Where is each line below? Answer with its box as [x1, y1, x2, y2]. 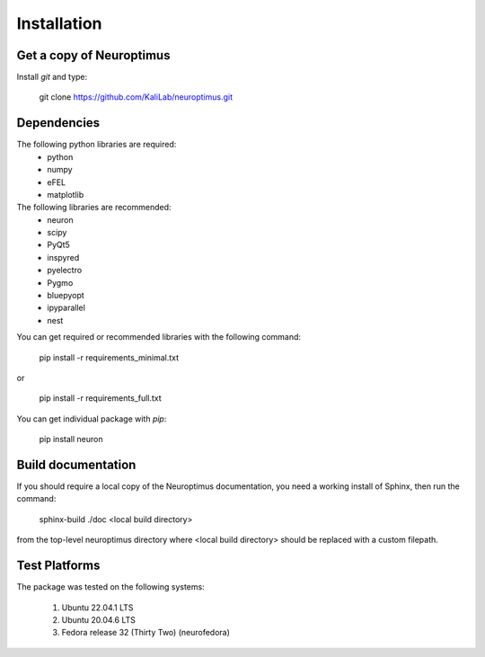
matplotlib [47, 189, 84, 200]
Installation [16, 13, 102, 33]
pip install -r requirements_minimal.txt [39, 351, 180, 363]
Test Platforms [16, 558, 101, 573]
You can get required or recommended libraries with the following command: [16, 332, 301, 342]
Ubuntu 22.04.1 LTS [61, 602, 134, 613]
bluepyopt [47, 290, 84, 301]
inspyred [47, 252, 80, 262]
